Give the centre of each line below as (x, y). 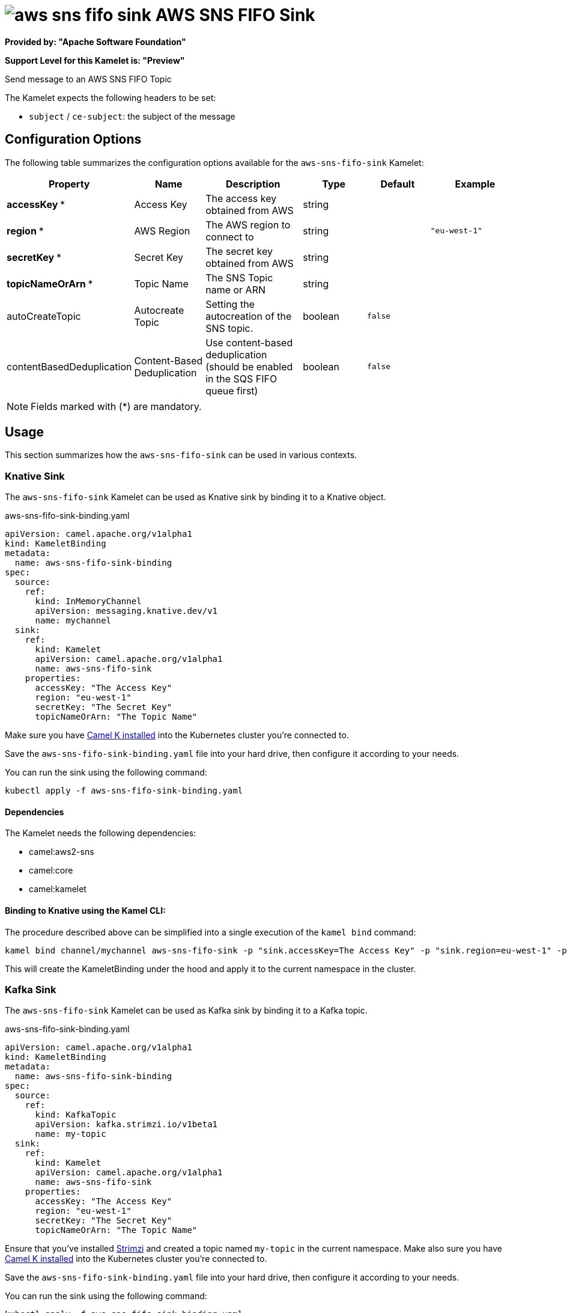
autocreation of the (249, 316)
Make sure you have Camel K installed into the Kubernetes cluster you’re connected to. (177, 735)
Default (398, 184)
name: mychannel (73, 621)
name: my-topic (71, 1134)
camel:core (51, 871)
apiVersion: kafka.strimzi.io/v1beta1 (126, 1125)
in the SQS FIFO (241, 378)
